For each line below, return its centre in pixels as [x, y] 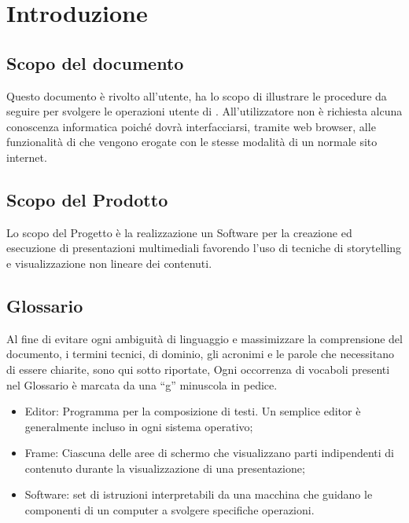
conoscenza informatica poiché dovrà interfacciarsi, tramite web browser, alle [191, 126]
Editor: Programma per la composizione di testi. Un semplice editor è [193, 411]
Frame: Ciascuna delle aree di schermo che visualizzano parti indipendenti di [209, 453]
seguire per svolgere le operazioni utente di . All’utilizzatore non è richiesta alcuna [204, 111]
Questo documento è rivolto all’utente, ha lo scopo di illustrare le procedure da [197, 95]
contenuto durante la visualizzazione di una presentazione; [165, 468]
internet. [27, 157]
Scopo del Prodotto [87, 199]
